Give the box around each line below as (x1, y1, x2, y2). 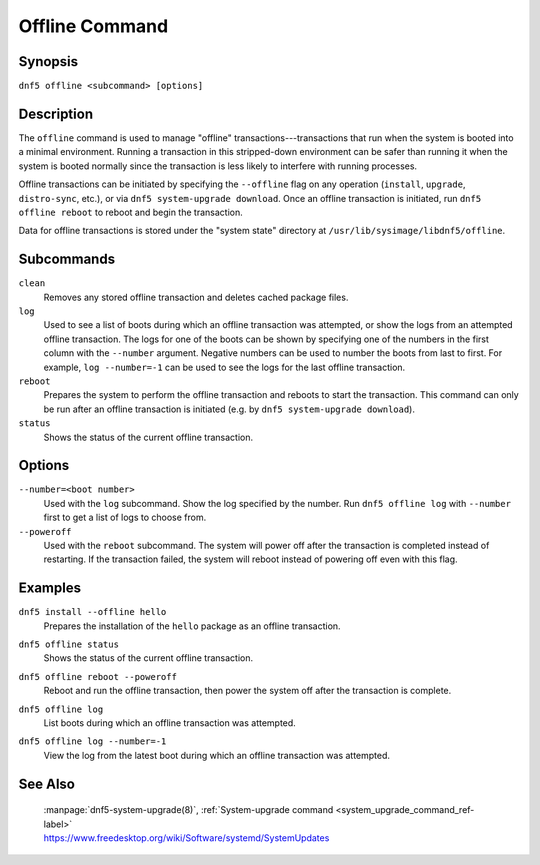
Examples (18, 580, 82, 597)
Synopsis (18, 53, 79, 70)
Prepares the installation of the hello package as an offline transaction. (43, 620, 341, 632)
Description (18, 105, 94, 122)
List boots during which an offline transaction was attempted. (43, 717, 297, 729)
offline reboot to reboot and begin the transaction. (18, 206, 244, 218)
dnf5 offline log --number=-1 (18, 736, 167, 747)
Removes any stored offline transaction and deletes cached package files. (43, 291, 349, 303)
